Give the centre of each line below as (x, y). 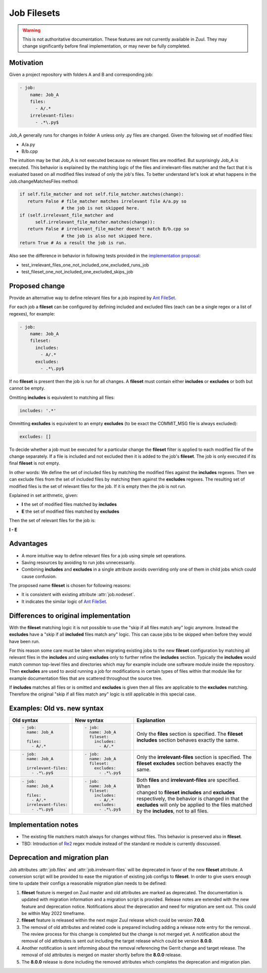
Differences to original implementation (70, 616)
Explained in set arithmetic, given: (44, 495)
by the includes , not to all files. (173, 811)
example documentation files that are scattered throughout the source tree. (86, 678)
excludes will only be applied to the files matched (194, 805)
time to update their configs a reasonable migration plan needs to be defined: (88, 883)
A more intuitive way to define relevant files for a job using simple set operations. (104, 555)
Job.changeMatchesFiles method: (44, 181)
